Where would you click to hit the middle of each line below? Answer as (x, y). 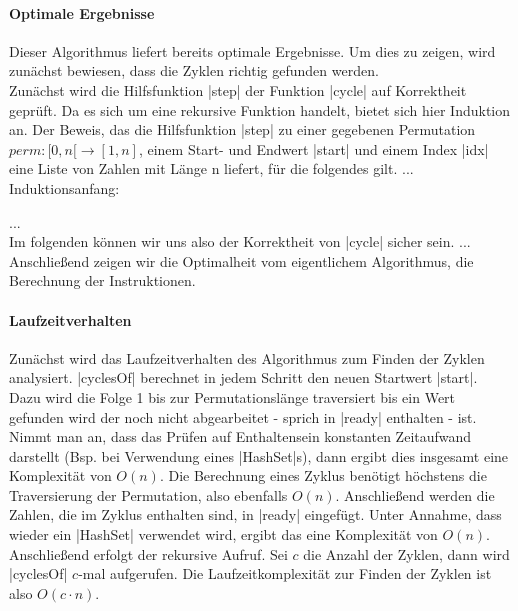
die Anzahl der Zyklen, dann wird (406, 553)
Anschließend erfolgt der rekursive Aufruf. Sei (148, 553)
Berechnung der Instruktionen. (102, 280)
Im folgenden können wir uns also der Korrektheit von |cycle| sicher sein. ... (240, 241)
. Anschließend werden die (415, 494)
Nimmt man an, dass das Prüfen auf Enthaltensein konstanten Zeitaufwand (240, 436)
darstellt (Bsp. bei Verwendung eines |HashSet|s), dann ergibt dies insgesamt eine (259, 455)
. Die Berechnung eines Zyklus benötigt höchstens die (323, 475)
